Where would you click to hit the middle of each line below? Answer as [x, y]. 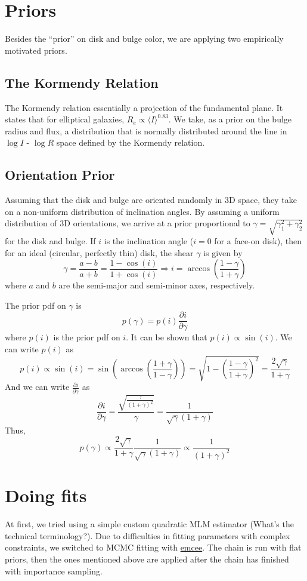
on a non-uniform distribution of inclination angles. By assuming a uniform [142, 211]
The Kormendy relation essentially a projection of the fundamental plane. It [144, 107]
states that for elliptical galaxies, [65, 119]
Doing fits [46, 495]
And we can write [37, 387]
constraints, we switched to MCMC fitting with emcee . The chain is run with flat [153, 547]
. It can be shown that [167, 337]
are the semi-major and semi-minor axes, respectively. [157, 285]
